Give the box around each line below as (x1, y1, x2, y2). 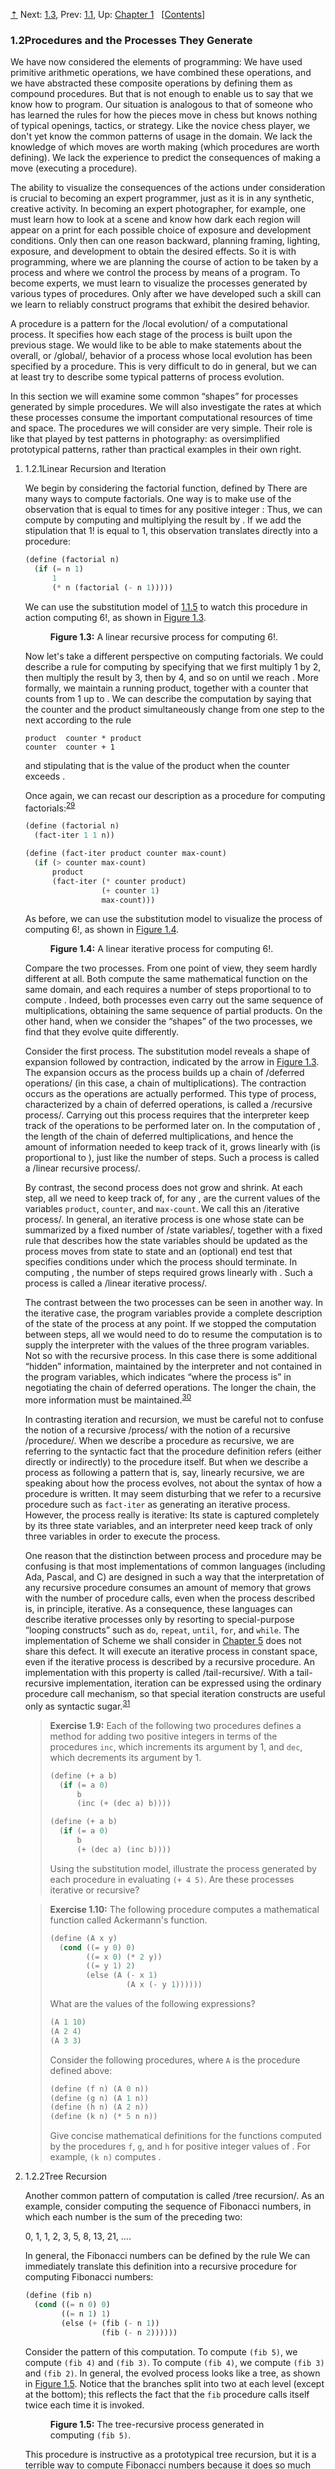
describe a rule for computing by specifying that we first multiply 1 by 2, (24, 660, 322, 673)
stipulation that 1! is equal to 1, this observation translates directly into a (24, 525, 318, 537)
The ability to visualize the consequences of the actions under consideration (10, 182, 326, 194)
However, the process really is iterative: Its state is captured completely (24, 1509, 320, 1521)
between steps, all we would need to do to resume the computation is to (24, 1329, 323, 1341)
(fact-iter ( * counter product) (51, 876, 187, 886)
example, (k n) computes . (49, 2151, 162, 2163)
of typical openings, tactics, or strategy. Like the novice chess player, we (10, 120, 311, 132)
